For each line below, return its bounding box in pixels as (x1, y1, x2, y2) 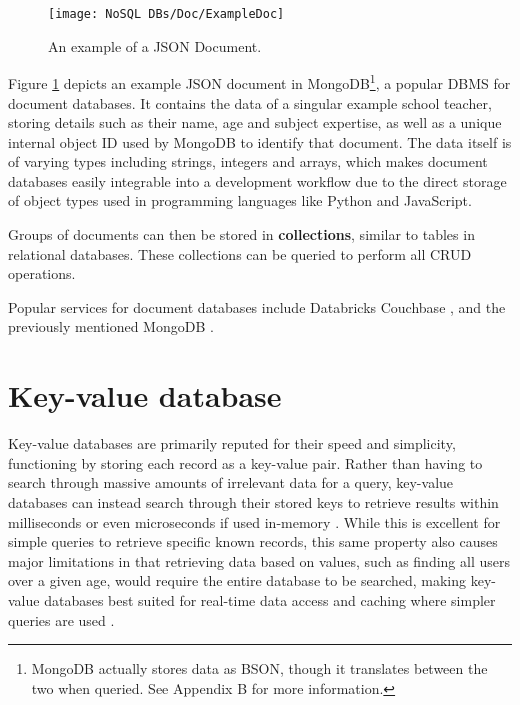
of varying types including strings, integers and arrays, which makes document (8, 151, 488, 172)
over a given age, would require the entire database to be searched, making (8, 570, 467, 591)
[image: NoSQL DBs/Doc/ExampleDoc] (48, 7, 285, 21)
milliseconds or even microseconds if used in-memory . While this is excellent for (8, 511, 501, 532)
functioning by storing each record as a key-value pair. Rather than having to (8, 452, 483, 473)
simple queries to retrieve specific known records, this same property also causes (8, 531, 498, 552)
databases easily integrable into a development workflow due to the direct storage (8, 170, 507, 191)
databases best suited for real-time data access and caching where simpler (44, 589, 496, 610)
